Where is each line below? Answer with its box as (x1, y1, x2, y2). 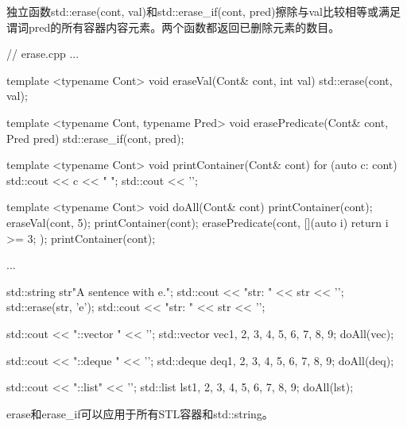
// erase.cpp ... (6, 45, 79, 62)
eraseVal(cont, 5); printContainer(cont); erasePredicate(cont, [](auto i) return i (6, 213, 389, 230)
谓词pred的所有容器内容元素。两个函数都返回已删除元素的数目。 (6, 18, 340, 35)
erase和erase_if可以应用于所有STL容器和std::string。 (6, 405, 273, 421)
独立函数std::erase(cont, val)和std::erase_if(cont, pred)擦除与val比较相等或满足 (6, 3, 401, 19)
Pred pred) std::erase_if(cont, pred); (6, 129, 184, 146)
